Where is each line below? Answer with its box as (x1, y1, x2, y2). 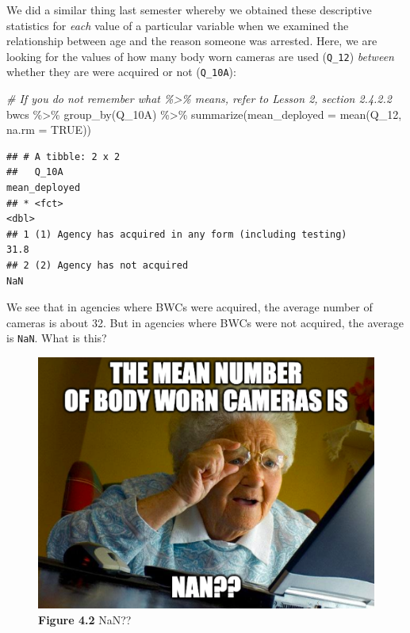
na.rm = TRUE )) (6, 121, 92, 138)
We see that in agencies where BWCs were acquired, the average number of (6, 299, 373, 315)
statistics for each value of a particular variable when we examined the (6, 17, 349, 33)
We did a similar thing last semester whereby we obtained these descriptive (6, 2, 372, 17)
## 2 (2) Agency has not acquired (6, 260, 189, 272)
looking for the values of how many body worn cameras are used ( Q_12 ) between (6, 48, 394, 64)
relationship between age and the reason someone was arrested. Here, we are (6, 32, 377, 49)
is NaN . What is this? (6, 330, 107, 346)
